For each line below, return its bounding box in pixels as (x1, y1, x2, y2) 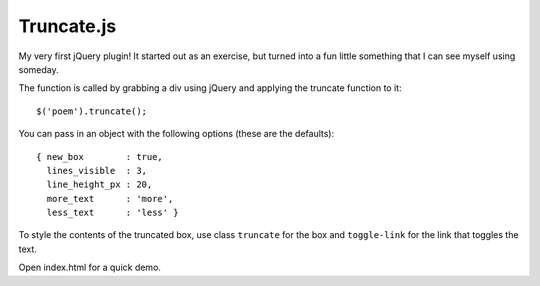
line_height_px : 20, (46, 179, 153, 190)
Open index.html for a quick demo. (18, 261, 162, 274)
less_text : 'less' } (46, 207, 179, 219)
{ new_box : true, (36, 151, 164, 162)
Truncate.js (18, 15, 117, 37)
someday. (18, 63, 59, 75)
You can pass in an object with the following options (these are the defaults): (18, 128, 335, 140)
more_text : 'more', (46, 193, 174, 204)
